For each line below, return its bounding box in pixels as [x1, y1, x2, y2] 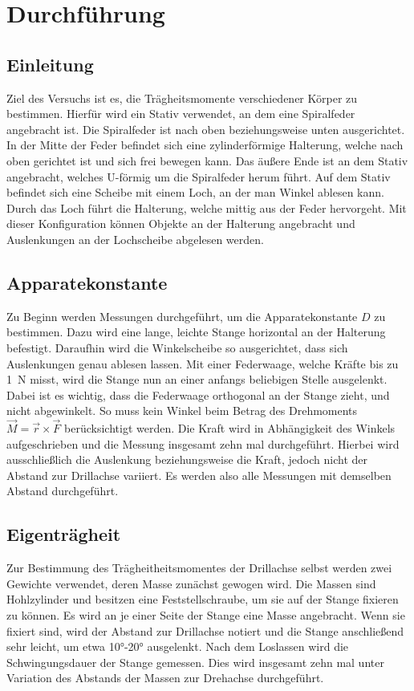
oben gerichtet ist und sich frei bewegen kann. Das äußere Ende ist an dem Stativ [6, 152, 408, 169]
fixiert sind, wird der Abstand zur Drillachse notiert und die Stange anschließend [6, 622, 404, 639]
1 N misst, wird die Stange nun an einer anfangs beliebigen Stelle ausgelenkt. [6, 371, 388, 388]
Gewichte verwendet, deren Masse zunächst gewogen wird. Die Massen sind [6, 575, 376, 591]
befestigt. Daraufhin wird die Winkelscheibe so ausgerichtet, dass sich [6, 339, 348, 356]
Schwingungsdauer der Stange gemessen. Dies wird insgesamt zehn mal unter [6, 653, 384, 670]
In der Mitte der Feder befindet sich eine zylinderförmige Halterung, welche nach [6, 136, 404, 153]
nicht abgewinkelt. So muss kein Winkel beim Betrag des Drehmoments [6, 402, 358, 419]
